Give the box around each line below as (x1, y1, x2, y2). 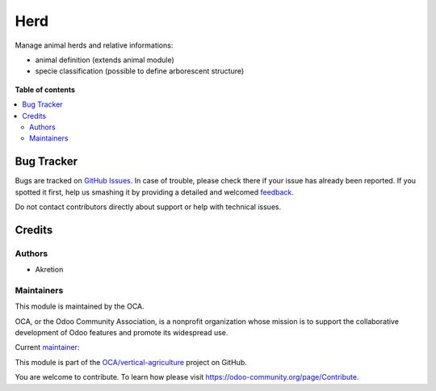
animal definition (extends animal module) (35, 55, 174, 65)
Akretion (35, 265, 64, 275)
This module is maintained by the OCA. (15, 301, 145, 311)
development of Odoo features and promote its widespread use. (15, 328, 228, 338)
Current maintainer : (15, 343, 80, 352)
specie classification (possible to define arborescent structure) (35, 66, 245, 76)
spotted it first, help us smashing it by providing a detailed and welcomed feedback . (15, 187, 295, 197)
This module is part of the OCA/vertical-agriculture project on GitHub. (15, 357, 247, 367)
